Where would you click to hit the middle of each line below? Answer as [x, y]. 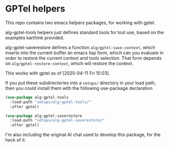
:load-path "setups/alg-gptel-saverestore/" [57, 120]
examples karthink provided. [35, 38]
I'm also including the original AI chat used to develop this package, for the [83, 135]
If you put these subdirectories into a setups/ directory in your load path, [81, 83]
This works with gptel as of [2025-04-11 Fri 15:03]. [58, 73]
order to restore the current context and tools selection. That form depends [83, 58]
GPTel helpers [35, 9]
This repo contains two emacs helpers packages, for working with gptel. [80, 23]
